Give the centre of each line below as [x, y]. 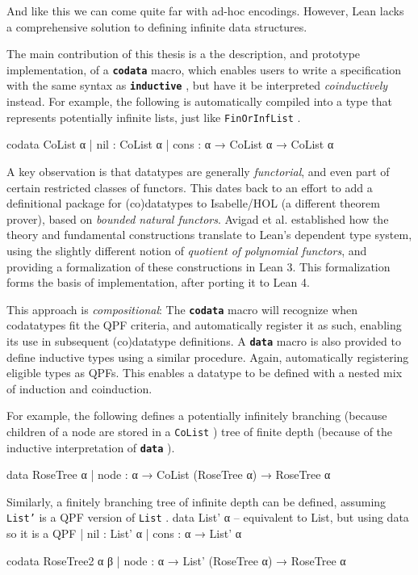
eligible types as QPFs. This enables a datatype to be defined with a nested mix [205, 373]
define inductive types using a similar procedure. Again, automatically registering [208, 357]
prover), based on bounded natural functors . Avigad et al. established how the [198, 218]
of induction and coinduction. [79, 388]
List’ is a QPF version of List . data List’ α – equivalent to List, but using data [208, 517]
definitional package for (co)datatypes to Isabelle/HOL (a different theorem [193, 203]
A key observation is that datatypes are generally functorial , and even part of [198, 171]
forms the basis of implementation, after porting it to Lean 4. [158, 282]
